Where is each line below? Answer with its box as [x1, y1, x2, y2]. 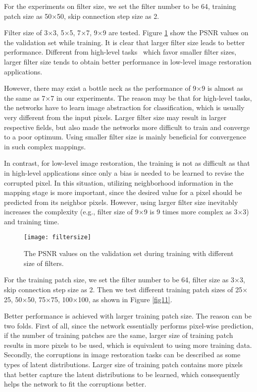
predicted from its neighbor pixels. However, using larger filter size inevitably [4, 196, 238, 207]
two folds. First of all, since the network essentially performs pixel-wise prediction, [4, 320, 254, 330]
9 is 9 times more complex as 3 [144, 206, 238, 217]
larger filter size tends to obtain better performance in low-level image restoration [4, 56, 252, 66]
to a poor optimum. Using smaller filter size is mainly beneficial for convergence [4, 131, 246, 142]
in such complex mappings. [4, 141, 86, 151]
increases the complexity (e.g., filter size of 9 [4, 206, 139, 217]
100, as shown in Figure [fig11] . [78, 294, 172, 304]
